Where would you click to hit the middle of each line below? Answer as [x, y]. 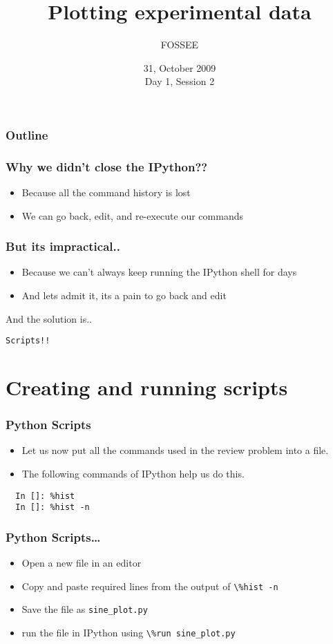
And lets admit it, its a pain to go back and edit [124, 295]
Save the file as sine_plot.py [85, 609]
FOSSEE [180, 45]
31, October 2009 [180, 67]
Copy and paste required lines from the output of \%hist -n [150, 586]
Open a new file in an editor [82, 563]
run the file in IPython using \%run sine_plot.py [129, 633]
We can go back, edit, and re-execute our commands [132, 215]
